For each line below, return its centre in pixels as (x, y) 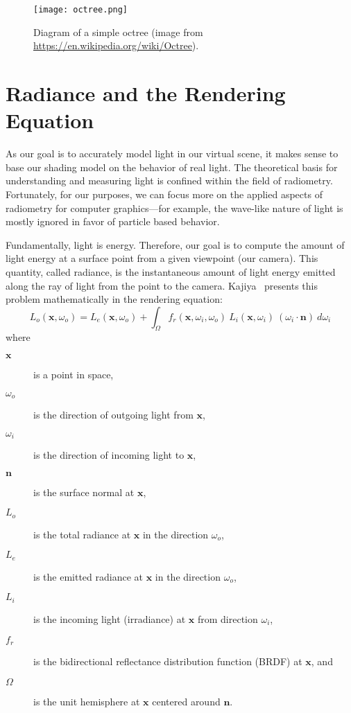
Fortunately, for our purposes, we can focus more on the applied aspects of (164, 194)
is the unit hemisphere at (87, 701)
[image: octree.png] (81, 10)
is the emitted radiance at (88, 576)
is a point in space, (74, 375)
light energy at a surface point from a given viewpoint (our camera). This (162, 258)
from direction (228, 618)
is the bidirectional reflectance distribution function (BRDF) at (168, 661)
